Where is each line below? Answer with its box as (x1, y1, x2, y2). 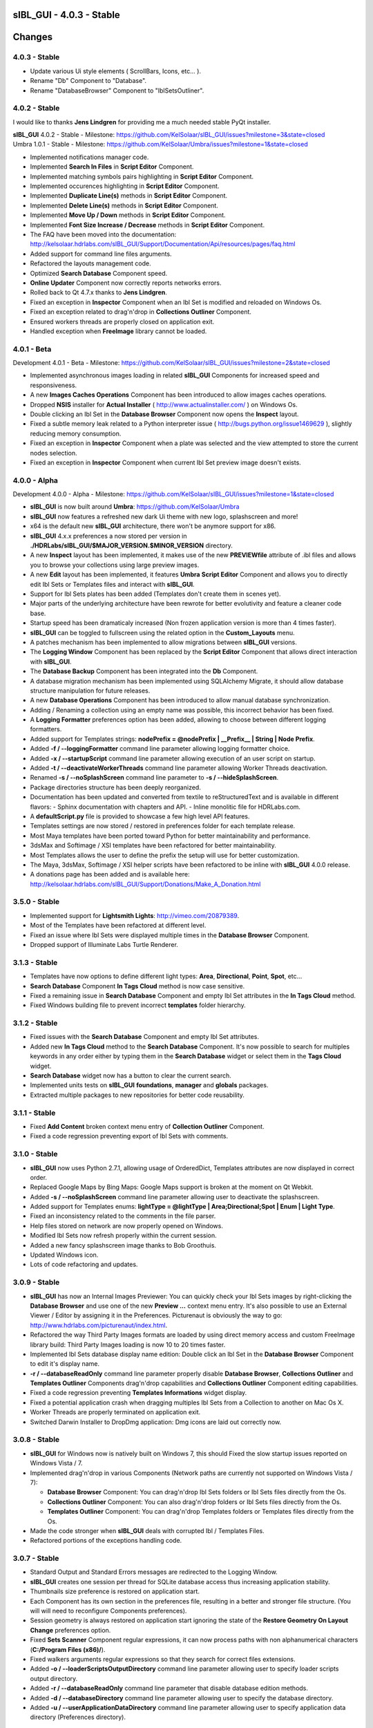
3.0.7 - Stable (12, 1554, 59, 1563)
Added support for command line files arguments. (30, 250, 172, 258)
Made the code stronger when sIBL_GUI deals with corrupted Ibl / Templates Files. (30, 1526, 265, 1534)
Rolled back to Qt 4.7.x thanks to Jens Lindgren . (30, 288, 167, 297)
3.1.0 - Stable (12, 1149, 58, 1159)
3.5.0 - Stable (12, 897, 60, 907)
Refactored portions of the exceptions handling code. (30, 1537, 182, 1545)
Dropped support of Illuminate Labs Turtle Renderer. (30, 941, 179, 949)
